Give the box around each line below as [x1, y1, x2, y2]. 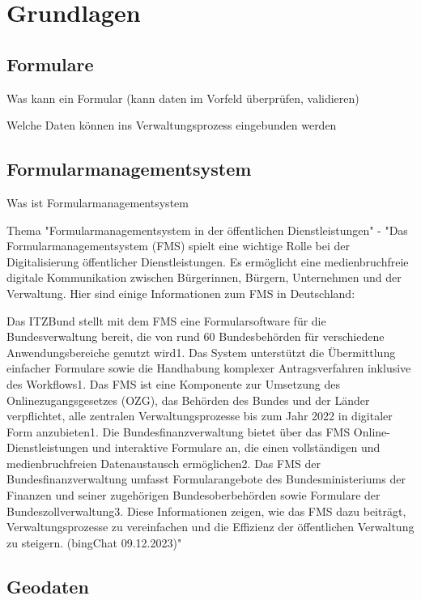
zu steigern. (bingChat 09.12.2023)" [6, 534, 182, 551]
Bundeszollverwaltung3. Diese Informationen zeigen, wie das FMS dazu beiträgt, [6, 502, 406, 519]
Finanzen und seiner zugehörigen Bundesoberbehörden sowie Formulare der [6, 487, 381, 504]
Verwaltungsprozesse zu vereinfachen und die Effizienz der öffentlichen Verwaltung [6, 518, 415, 535]
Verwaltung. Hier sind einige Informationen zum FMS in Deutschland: [6, 284, 355, 301]
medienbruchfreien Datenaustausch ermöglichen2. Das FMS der [6, 454, 321, 471]
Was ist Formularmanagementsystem [6, 194, 189, 211]
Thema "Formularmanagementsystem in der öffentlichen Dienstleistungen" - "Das [6, 221, 408, 238]
